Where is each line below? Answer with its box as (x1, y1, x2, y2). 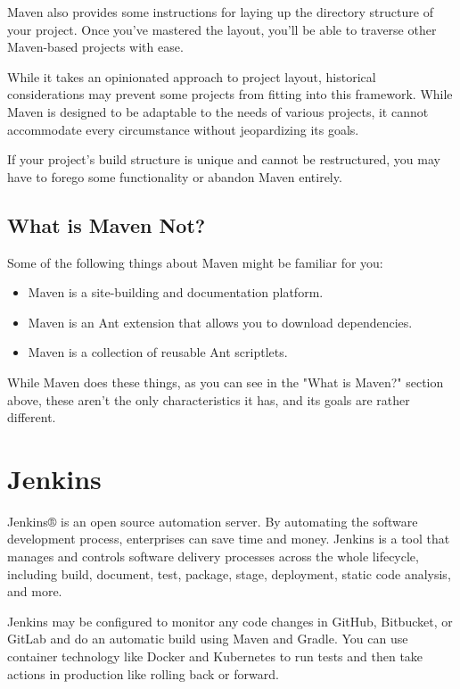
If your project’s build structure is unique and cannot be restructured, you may (7, 150, 440, 169)
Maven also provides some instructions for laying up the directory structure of (7, 3, 433, 21)
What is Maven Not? (7, 211, 206, 238)
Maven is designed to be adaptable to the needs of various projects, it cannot (7, 102, 429, 120)
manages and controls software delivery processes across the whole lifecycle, (7, 547, 419, 566)
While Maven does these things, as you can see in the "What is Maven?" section (7, 372, 444, 391)
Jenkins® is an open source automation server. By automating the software (7, 511, 418, 530)
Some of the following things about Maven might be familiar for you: (7, 253, 383, 271)
